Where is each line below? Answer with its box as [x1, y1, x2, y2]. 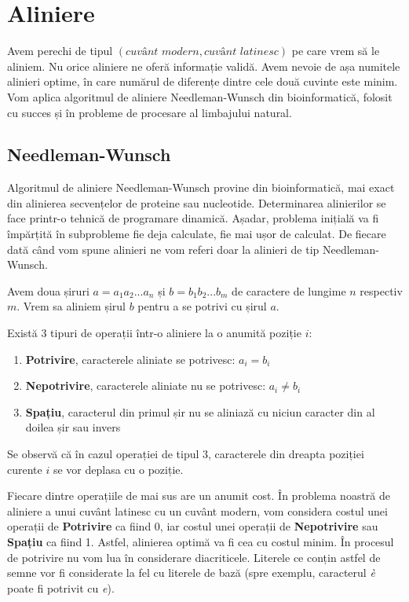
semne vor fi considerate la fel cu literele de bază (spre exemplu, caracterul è [7, 564, 375, 581]
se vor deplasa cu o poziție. [53, 461, 184, 477]
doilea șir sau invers [25, 419, 121, 435]
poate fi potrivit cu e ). [7, 579, 115, 596]
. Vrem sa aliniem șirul [16, 298, 126, 314]
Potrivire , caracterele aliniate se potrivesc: [25, 351, 236, 367]
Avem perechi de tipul [7, 42, 113, 59]
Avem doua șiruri [7, 282, 89, 299]
